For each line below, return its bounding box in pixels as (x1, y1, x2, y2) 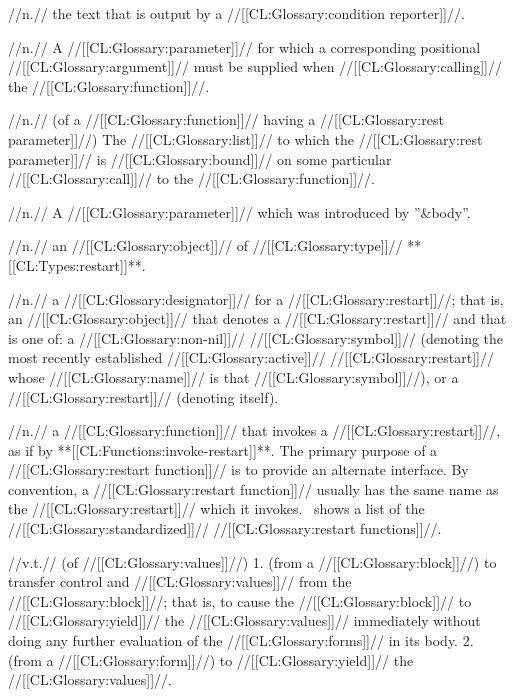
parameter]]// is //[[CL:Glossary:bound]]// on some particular (8, 148, 392, 169)
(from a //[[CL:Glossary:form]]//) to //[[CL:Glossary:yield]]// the (8, 649, 414, 670)
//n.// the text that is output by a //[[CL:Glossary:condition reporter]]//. (8, 3, 465, 23)
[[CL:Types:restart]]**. (8, 254, 146, 275)
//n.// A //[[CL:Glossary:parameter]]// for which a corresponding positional (8, 36, 481, 57)
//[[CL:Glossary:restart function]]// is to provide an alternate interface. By (8, 459, 469, 480)
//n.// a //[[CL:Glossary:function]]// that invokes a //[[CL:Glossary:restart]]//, (8, 420, 501, 441)
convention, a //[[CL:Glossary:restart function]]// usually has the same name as (8, 478, 499, 499)
